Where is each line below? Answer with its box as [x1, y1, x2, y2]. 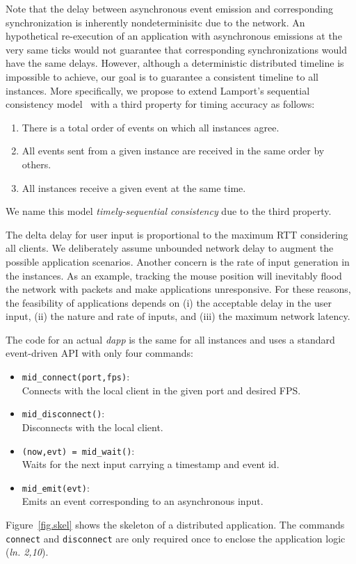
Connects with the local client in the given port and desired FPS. [22, 382, 301, 397]
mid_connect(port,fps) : [22, 369, 130, 384]
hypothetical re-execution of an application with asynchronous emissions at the [6, 29, 342, 43]
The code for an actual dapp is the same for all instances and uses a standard [6, 332, 335, 346]
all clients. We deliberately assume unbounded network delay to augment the [6, 241, 334, 255]
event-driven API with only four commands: [6, 346, 193, 360]
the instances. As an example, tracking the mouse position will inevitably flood [6, 268, 342, 282]
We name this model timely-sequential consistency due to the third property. [6, 204, 332, 218]
